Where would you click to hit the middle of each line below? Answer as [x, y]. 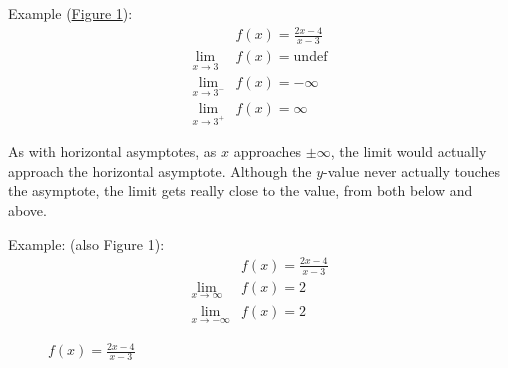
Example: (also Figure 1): [86, 243]
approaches [267, 151]
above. [27, 210]
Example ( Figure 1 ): [70, 13]
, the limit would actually [408, 151]
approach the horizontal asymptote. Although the [160, 170]
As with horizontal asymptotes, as [112, 151]
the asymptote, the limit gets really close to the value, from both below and [240, 190]
